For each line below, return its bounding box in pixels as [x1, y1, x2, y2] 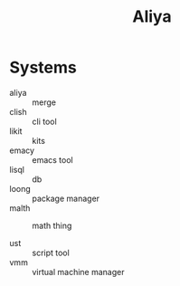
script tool [32, 247, 70, 258]
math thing [32, 220, 72, 231]
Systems [9, 57, 77, 78]
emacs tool [32, 154, 74, 165]
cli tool [32, 116, 57, 127]
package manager [32, 193, 100, 204]
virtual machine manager [32, 266, 125, 277]
